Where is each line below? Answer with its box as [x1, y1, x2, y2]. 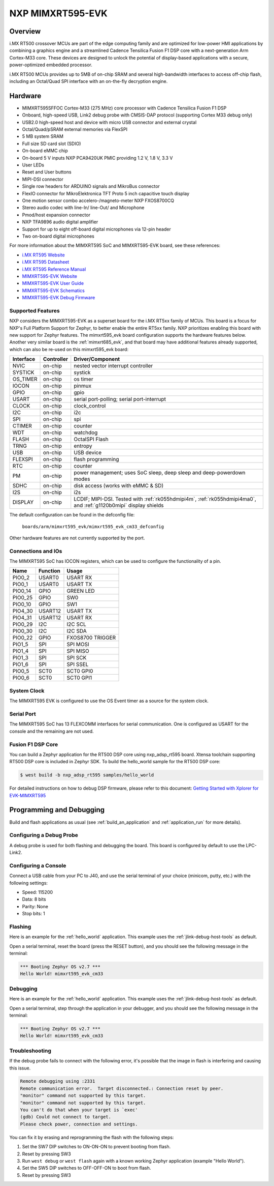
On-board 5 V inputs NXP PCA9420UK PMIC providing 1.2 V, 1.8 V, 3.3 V [22, 155, 173, 161]
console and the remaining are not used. [9, 728, 94, 734]
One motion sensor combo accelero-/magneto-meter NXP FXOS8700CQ [22, 197, 175, 204]
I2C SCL [66, 621, 86, 628]
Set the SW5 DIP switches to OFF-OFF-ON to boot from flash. [22, 1165, 151, 1171]
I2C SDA [66, 627, 87, 634]
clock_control [74, 402, 106, 410]
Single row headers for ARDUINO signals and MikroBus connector [22, 183, 160, 189]
